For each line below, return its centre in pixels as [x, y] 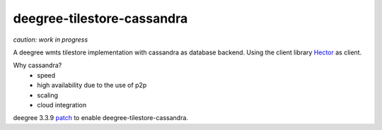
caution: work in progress [51, 40]
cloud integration [62, 105]
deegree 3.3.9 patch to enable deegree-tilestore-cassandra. [101, 118]
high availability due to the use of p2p [92, 85]
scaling [48, 95]
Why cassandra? [37, 65]
